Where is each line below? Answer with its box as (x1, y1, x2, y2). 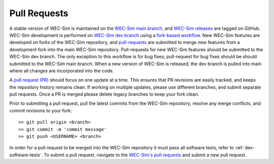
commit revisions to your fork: (9, 107, 72, 113)
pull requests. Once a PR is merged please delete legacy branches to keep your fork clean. (9, 91, 199, 97)
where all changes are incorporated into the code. (9, 67, 114, 73)
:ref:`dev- (235, 145, 255, 151)
